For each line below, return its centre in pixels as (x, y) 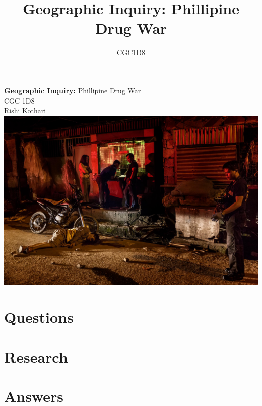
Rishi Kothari (25, 110)
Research (36, 356)
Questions (39, 317)
